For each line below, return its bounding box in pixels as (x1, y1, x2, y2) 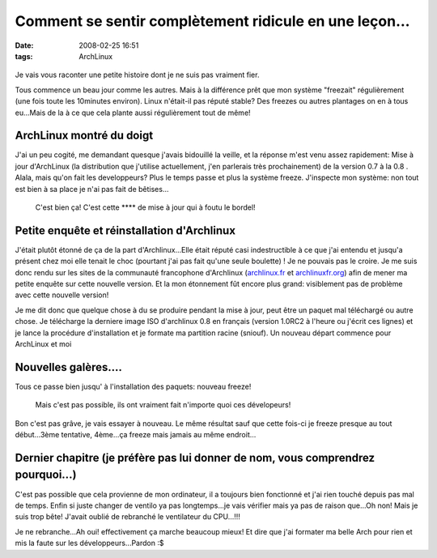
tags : (15, 51, 33, 61)
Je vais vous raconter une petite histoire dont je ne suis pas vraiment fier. (15, 70, 260, 80)
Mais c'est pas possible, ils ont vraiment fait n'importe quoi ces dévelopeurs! (35, 400, 291, 410)
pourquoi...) (15, 468, 77, 482)
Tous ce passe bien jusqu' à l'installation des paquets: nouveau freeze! (15, 381, 252, 391)
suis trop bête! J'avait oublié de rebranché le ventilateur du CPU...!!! (15, 512, 240, 522)
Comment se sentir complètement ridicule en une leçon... (15, 12, 410, 30)
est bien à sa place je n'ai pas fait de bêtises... (15, 184, 169, 194)
